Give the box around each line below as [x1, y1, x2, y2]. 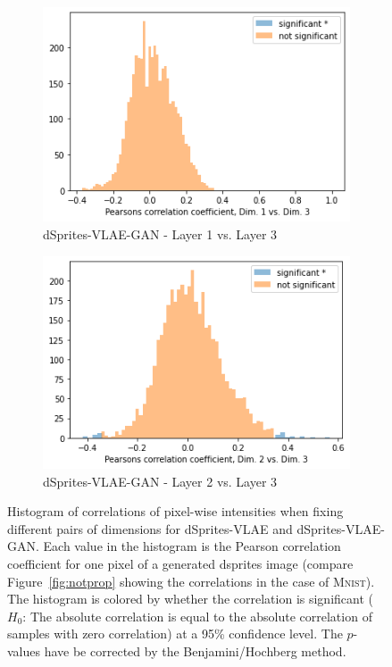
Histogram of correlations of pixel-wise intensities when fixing [7, 502, 344, 521]
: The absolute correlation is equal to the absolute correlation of [22, 606, 372, 625]
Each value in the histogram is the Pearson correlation [43, 537, 341, 555]
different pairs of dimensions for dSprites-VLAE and [7, 519, 293, 538]
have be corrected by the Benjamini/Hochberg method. [44, 641, 346, 660]
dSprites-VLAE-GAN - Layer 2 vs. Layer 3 [43, 471, 278, 490]
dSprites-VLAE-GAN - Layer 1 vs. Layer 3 [43, 224, 278, 243]
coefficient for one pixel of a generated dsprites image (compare [7, 554, 354, 572]
